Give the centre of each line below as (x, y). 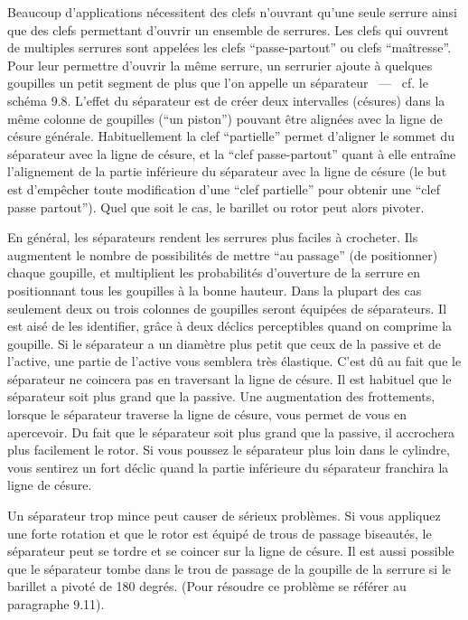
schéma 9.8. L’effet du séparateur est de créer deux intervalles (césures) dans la (226, 100)
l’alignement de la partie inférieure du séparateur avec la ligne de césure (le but (227, 171)
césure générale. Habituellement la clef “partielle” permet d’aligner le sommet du (231, 136)
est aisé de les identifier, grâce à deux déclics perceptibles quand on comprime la (230, 326)
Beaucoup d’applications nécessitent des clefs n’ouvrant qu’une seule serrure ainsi (232, 12)
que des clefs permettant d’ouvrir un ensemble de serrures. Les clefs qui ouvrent (228, 29)
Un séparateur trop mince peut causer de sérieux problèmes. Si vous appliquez (224, 516)
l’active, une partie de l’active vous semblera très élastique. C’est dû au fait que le (234, 361)
